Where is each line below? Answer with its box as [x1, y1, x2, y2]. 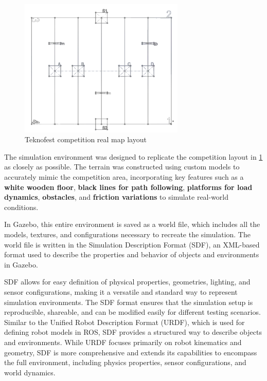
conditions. [4, 201, 39, 212]
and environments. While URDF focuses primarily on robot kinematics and [4, 336, 242, 347]
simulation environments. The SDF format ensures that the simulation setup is [4, 296, 253, 307]
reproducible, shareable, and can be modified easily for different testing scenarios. [4, 307, 261, 317]
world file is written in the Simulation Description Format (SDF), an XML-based [4, 239, 260, 250]
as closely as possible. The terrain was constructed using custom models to [4, 161, 240, 172]
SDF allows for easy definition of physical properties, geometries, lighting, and [4, 276, 251, 287]
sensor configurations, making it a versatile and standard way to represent [4, 286, 238, 297]
